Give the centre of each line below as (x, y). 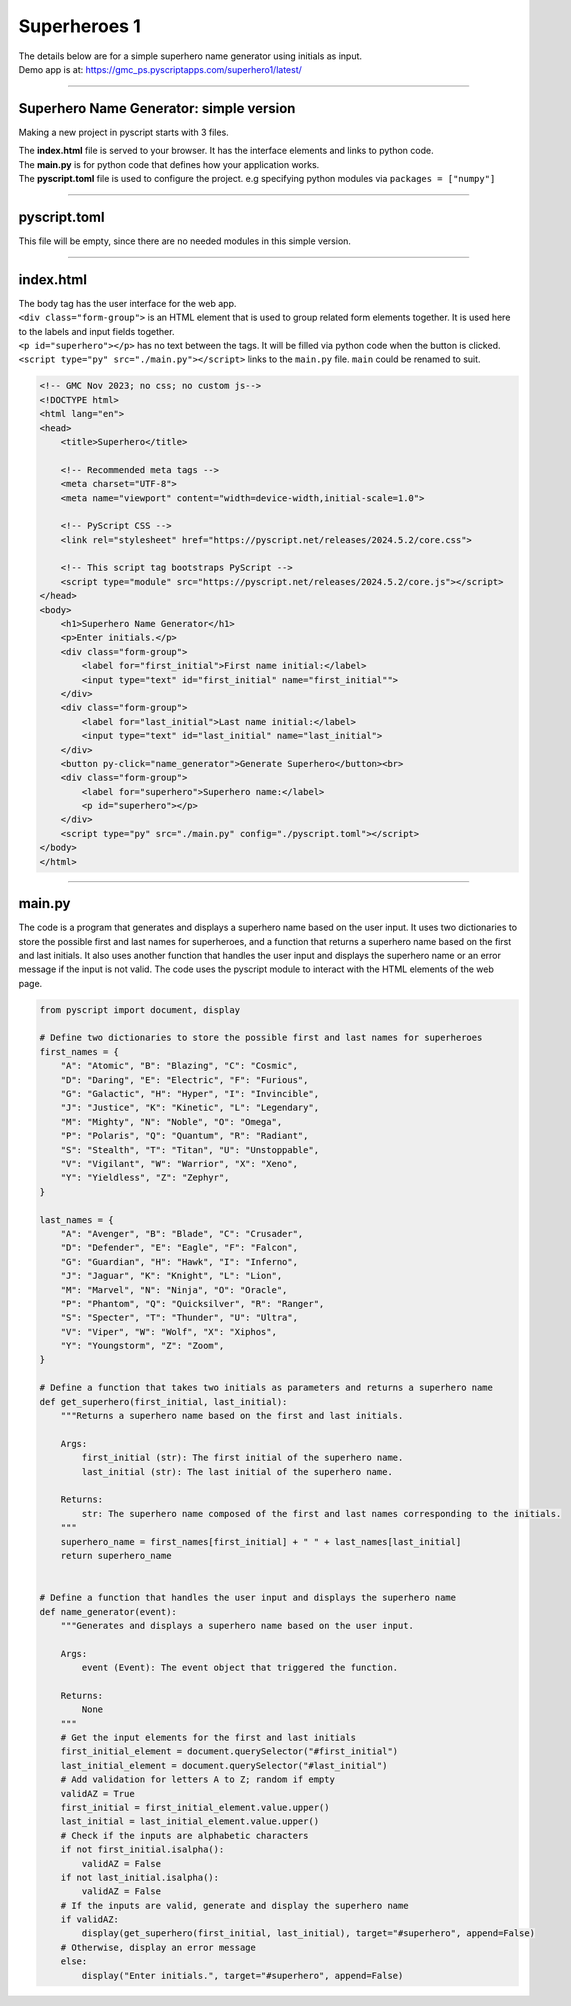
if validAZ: (90, 1919)
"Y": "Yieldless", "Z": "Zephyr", (145, 1178)
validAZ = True (97, 1793)
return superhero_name (116, 1555)
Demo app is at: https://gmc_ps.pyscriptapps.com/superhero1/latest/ (160, 69)
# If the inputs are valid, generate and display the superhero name (234, 1905)
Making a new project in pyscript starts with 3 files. (123, 132)
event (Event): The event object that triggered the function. (240, 1668)
